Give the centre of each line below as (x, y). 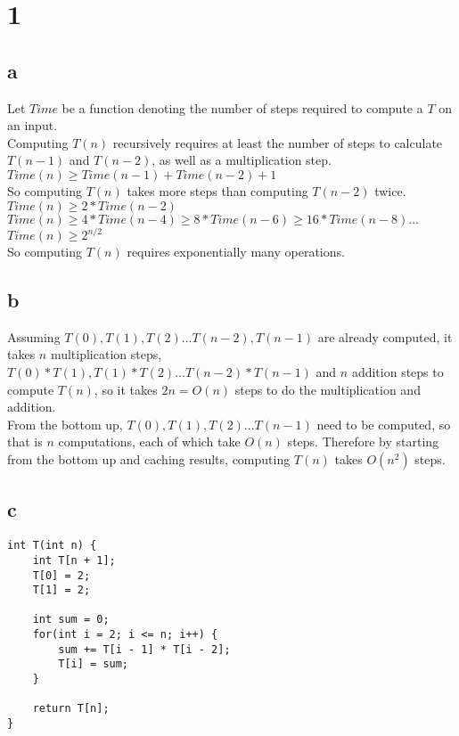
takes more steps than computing (217, 190)
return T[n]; (71, 709)
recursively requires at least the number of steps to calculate (278, 142)
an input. (33, 125)
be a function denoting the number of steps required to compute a (242, 107)
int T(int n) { (52, 546)
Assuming (34, 336)
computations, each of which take (149, 442)
